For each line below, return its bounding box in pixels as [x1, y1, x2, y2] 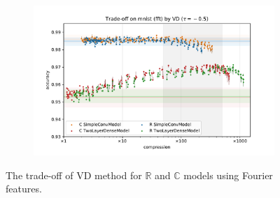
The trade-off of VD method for [6, 167, 142, 182]
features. [6, 181, 42, 196]
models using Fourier [183, 167, 273, 182]
